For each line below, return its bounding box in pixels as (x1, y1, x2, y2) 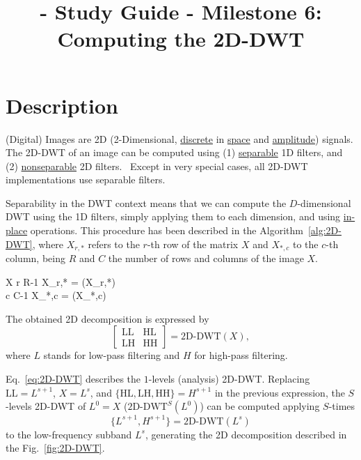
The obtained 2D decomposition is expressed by (6, 311, 209, 325)
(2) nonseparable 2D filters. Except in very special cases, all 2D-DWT (6, 158, 308, 173)
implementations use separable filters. (6, 172, 166, 187)
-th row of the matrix (147, 236, 239, 251)
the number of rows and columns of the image (108, 251, 304, 266)
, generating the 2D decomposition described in (145, 427, 347, 441)
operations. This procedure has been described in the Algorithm (30, 223, 303, 238)
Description (6, 91, 119, 119)
